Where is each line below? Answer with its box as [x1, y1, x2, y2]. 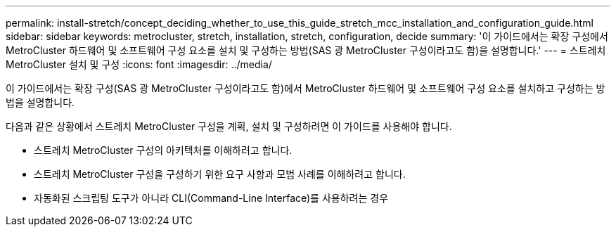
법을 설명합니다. [6, 96, 75, 108]
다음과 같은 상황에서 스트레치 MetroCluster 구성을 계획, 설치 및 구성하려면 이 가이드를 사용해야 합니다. [6, 120, 452, 132]
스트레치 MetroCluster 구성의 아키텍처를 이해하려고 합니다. [34, 144, 293, 156]
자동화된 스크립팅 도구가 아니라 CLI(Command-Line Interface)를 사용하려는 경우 [34, 192, 389, 204]
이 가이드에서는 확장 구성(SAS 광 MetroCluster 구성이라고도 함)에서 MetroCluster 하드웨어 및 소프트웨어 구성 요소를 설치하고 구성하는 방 [6, 82, 605, 94]
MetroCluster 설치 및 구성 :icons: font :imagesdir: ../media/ [6, 58, 272, 70]
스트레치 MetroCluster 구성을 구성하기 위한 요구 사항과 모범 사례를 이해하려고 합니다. [34, 168, 406, 180]
